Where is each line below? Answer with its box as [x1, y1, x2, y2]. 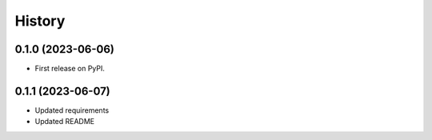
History [14, 12, 66, 30]
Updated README [34, 117, 95, 126]
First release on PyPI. [34, 64, 106, 74]
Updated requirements [34, 105, 110, 115]
